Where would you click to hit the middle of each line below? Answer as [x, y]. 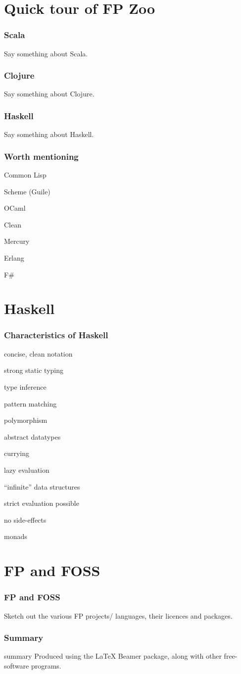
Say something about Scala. [46, 53]
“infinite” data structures [42, 486]
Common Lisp [25, 175]
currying [17, 453]
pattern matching [30, 403]
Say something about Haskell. [49, 134]
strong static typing [34, 370]
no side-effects [25, 519]
